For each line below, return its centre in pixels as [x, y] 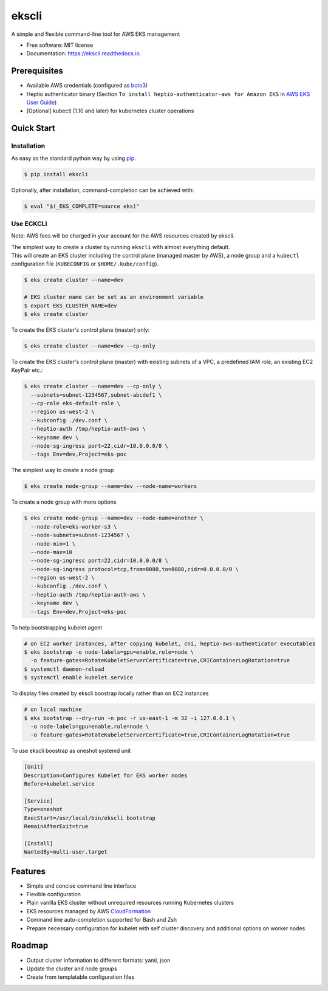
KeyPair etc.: [27, 370]
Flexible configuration [54, 894]
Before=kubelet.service [60, 784]
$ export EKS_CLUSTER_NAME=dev [71, 306]
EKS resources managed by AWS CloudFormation [89, 911]
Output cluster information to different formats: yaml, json [98, 960]
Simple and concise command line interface [81, 886]
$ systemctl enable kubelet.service [79, 678]
